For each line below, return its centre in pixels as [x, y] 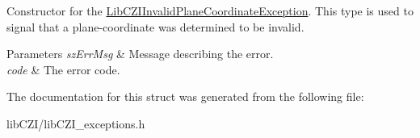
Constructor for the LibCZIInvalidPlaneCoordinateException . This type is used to [210, 10]
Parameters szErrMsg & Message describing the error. [140, 54]
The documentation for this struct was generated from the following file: [185, 96]
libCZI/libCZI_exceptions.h [76, 123]
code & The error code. [63, 69]
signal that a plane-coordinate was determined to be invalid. [155, 26]
